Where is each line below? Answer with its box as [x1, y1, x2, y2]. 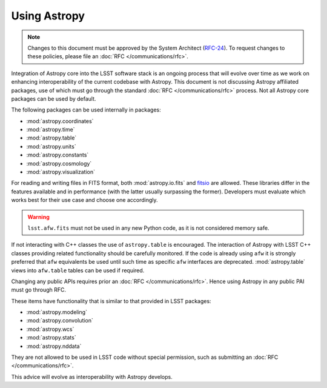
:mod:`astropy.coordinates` [26, 117, 94, 124]
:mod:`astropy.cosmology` [26, 159, 92, 167]
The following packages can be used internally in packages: [11, 106, 161, 113]
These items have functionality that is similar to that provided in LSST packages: [11, 297, 211, 304]
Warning [27, 213, 50, 221]
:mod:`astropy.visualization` [26, 169, 95, 176]
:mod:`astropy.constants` [26, 152, 89, 159]
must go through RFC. [11, 286, 67, 293]
